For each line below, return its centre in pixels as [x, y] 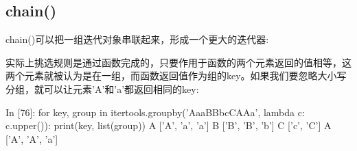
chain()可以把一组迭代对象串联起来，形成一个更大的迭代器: [137, 39]
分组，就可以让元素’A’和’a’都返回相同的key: [102, 88]
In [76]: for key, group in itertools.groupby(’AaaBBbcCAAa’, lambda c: [155, 112]
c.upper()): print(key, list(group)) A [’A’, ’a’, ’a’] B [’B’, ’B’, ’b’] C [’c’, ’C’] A [169, 125]
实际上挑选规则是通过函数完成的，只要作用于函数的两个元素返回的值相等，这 [178, 62]
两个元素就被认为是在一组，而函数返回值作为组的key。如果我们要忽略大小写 [176, 75]
